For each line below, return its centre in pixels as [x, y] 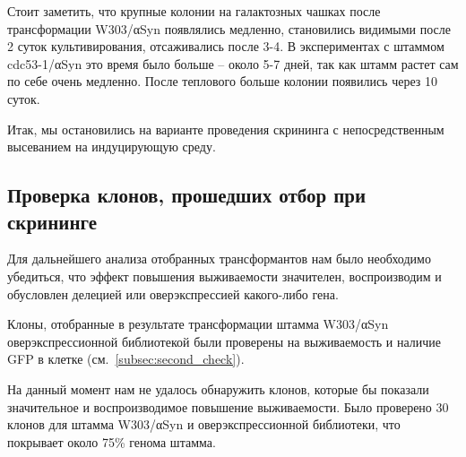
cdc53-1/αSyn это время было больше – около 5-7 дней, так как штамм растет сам [233, 63]
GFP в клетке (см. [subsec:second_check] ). [126, 359]
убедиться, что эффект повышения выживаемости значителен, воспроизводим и [224, 276]
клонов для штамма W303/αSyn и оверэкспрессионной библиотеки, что [204, 424]
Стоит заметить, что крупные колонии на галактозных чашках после [194, 11]
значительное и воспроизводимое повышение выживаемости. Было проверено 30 [228, 406]
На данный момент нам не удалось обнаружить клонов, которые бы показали [218, 388]
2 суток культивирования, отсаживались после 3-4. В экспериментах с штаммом [226, 46]
